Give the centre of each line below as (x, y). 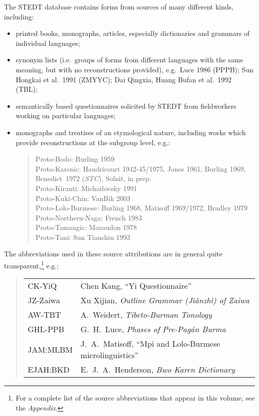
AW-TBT (44, 315)
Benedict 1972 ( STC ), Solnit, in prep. (93, 178)
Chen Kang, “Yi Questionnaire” (136, 286)
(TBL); (27, 89)
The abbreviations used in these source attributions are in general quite (113, 254)
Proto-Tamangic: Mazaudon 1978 (86, 227)
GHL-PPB (46, 329)
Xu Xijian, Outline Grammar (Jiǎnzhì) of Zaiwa (165, 300)
